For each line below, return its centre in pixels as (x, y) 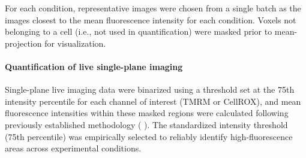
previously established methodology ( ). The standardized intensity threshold (146, 124)
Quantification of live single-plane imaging (94, 66)
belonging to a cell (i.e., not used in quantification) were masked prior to (139, 31)
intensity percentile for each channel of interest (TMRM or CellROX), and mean (153, 101)
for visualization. (75, 43)
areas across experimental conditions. (73, 148)
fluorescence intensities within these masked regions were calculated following (147, 113)
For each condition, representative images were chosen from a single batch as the (153, 8)
